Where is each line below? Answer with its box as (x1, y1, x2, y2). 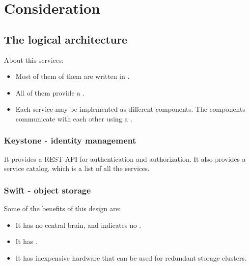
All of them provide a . (15, 87, 84, 97)
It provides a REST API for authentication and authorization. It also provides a (4, 153, 246, 164)
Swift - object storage (4, 184, 91, 196)
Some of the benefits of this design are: (4, 203, 121, 214)
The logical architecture (4, 31, 127, 47)
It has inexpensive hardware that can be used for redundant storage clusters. (15, 252, 247, 263)
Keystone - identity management (4, 134, 137, 146)
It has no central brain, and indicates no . (15, 219, 141, 230)
